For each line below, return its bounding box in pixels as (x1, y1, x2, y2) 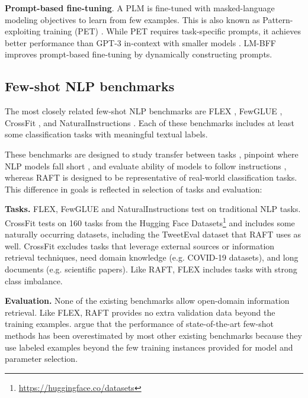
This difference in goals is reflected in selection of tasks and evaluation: (5, 182, 262, 195)
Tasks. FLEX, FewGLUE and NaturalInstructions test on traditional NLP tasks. (5, 203, 301, 215)
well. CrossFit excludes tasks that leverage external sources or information (5, 239, 275, 252)
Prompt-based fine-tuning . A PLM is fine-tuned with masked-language (5, 2, 275, 14)
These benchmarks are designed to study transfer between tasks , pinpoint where (5, 147, 299, 160)
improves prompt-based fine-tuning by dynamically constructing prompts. (5, 48, 272, 60)
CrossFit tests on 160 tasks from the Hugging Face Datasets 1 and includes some (5, 214, 295, 229)
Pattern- (262, 13, 293, 25)
